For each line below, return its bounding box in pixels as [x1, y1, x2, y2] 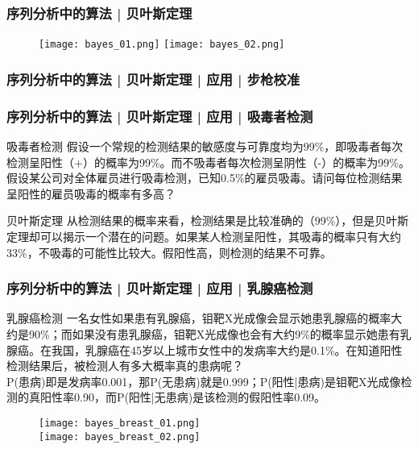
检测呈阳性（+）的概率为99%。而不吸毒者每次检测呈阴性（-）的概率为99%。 [6, 153, 410, 170]
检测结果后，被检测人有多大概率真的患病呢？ [6, 357, 243, 374]
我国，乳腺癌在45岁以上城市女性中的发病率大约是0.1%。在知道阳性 [51, 341, 403, 358]
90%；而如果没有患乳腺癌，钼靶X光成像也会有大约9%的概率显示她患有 [28, 325, 400, 342]
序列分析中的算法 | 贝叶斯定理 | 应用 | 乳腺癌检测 [6, 278, 313, 298]
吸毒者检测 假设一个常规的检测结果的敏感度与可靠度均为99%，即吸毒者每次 [6, 137, 404, 154]
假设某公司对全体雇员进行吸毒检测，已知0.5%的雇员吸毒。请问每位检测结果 [6, 169, 403, 186]
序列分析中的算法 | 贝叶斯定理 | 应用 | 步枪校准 [6, 69, 300, 89]
